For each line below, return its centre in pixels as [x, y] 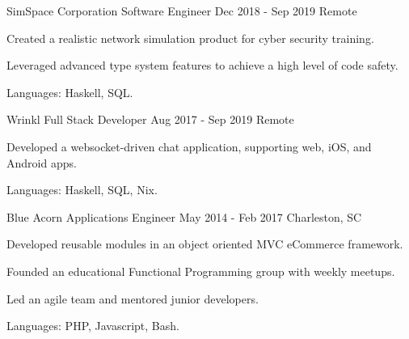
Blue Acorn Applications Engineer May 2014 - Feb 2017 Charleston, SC [184, 216]
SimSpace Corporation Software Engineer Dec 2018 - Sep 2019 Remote [182, 11]
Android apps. [42, 162]
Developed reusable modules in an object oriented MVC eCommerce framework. [205, 244]
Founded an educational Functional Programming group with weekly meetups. [201, 271]
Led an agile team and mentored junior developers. [133, 298]
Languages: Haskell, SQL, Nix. [82, 190]
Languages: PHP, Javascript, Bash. [93, 326]
